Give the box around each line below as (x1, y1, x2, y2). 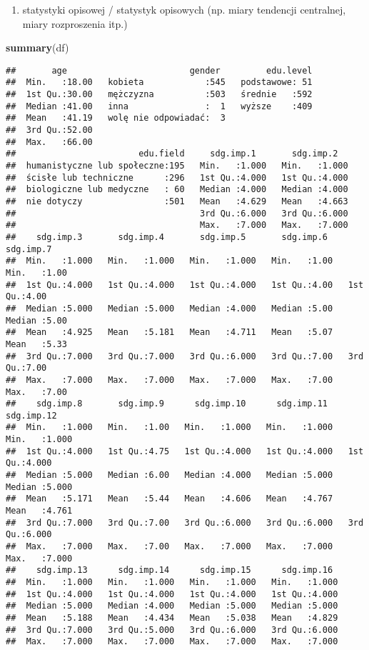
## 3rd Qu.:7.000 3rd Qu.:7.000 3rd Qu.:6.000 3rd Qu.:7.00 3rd (6, 351, 364, 361)
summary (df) (6, 40, 69, 55)
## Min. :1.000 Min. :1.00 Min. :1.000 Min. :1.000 (6, 422, 333, 433)
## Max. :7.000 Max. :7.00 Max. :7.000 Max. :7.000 (6, 541, 333, 552)
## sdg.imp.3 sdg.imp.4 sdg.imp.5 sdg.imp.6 (6, 231, 328, 242)
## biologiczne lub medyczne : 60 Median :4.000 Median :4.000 (6, 184, 348, 195)
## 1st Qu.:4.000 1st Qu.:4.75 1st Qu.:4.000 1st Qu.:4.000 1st (6, 446, 364, 456)
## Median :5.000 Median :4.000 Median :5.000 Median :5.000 (6, 601, 338, 611)
